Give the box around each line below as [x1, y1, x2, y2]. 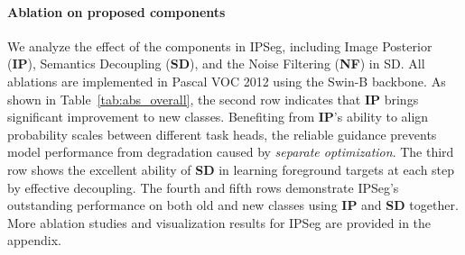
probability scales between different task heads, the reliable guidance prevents [7, 124, 437, 143]
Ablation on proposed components [7, 2, 226, 21]
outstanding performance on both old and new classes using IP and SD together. [7, 196, 459, 214]
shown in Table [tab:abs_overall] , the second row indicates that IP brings [7, 89, 419, 108]
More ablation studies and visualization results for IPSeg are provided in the [7, 213, 432, 232]
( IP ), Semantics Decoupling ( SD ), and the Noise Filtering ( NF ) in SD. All [7, 54, 425, 73]
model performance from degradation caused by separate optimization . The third [7, 142, 454, 161]
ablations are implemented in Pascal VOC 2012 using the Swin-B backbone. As [7, 71, 446, 90]
